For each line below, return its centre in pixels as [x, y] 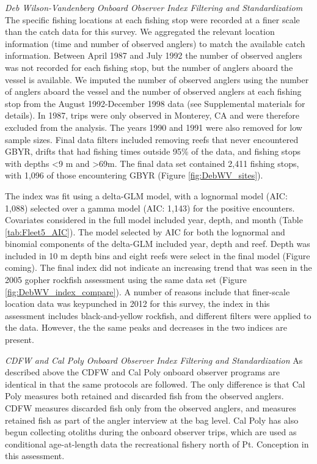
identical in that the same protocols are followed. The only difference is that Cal [155, 384]
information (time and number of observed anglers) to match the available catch [155, 43]
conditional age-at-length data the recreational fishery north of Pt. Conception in [157, 444]
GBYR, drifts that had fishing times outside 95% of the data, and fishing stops [153, 151]
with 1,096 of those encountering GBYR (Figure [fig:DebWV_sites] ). [134, 175]
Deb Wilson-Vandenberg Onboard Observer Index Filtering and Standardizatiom [154, 7]
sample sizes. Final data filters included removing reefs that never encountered [152, 139]
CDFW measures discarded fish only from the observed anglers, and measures [151, 408]
